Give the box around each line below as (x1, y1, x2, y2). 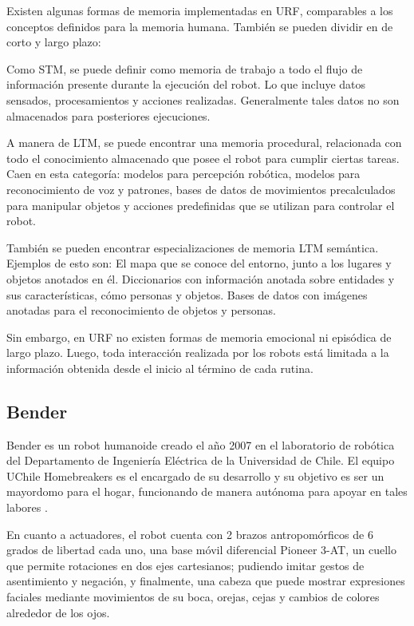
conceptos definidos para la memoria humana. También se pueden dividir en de (6, 18, 393, 34)
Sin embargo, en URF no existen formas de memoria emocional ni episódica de (6, 328, 392, 345)
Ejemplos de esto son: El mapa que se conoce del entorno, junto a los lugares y (6, 255, 392, 271)
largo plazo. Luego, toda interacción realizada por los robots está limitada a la (6, 344, 389, 361)
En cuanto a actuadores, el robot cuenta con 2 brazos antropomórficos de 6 (6, 525, 373, 542)
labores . (6, 499, 48, 516)
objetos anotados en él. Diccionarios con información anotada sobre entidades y (6, 270, 395, 287)
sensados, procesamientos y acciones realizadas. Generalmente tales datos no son (6, 91, 400, 108)
